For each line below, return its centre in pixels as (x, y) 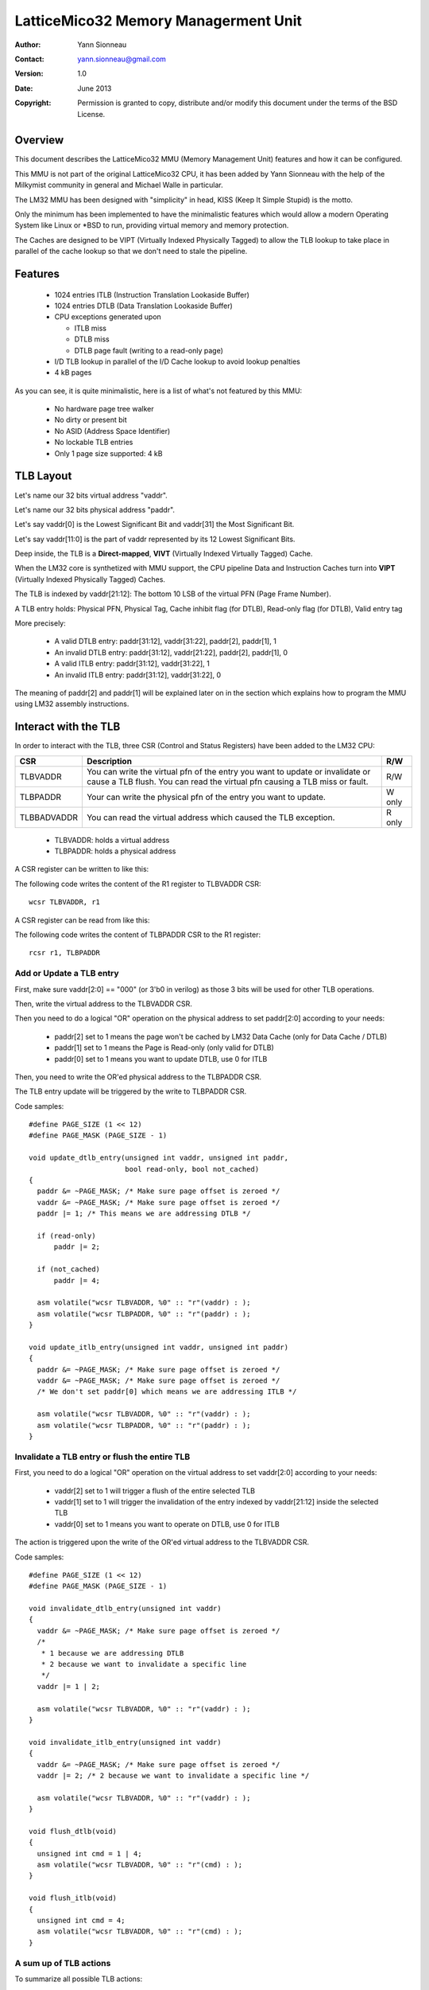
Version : (29, 74)
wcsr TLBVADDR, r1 (65, 902)
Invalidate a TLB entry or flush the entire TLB (102, 1457)
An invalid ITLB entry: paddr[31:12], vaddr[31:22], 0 (138, 675)
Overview (39, 140)
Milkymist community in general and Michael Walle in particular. (119, 185)
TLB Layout (43, 476)
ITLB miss (91, 328)
